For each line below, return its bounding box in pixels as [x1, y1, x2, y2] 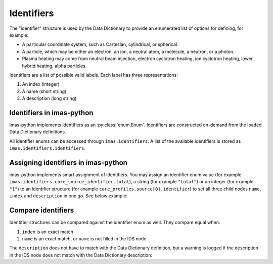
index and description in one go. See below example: [9, 193, 128, 199]
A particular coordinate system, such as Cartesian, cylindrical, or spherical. [22, 41, 179, 47]
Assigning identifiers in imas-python [9, 158, 127, 167]
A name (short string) [22, 88, 67, 94]
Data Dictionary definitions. [9, 129, 66, 135]
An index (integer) [22, 81, 60, 87]
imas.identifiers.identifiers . [9, 145, 86, 151]
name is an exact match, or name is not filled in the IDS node [22, 235, 147, 242]
